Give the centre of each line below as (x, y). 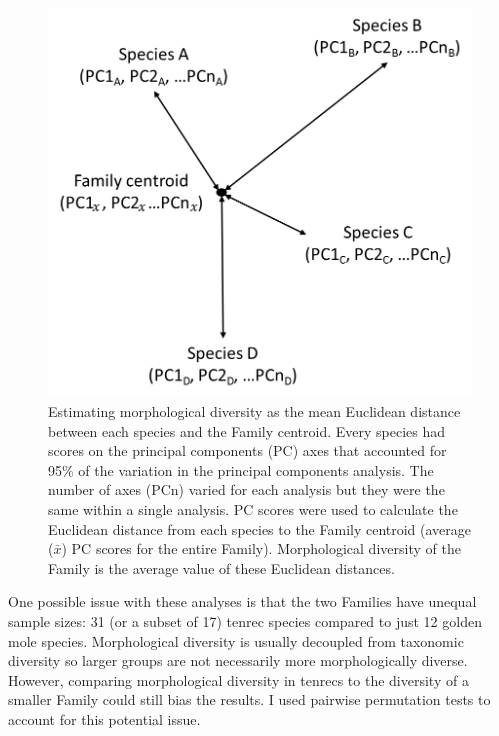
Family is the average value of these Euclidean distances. (221, 567)
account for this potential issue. (104, 718)
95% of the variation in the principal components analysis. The (241, 469)
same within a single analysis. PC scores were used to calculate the (253, 508)
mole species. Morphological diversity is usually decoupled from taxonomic (236, 640)
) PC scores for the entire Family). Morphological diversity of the (261, 548)
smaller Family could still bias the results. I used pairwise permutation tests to (249, 699)
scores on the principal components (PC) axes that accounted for (247, 450)
